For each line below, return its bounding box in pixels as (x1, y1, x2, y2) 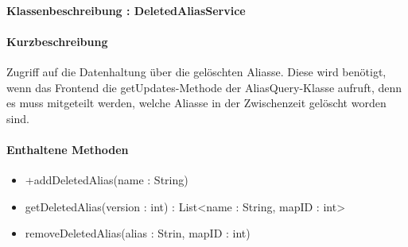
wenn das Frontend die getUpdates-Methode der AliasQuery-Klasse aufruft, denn (6, 79, 402, 95)
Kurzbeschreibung (6, 33, 108, 49)
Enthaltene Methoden (6, 141, 129, 157)
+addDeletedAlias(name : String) (25, 172, 188, 188)
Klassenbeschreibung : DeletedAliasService (6, 2, 246, 18)
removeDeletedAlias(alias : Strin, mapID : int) (25, 225, 251, 241)
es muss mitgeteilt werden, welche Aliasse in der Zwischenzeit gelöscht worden (6, 95, 387, 111)
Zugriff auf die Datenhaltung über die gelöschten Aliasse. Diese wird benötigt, (6, 63, 387, 79)
